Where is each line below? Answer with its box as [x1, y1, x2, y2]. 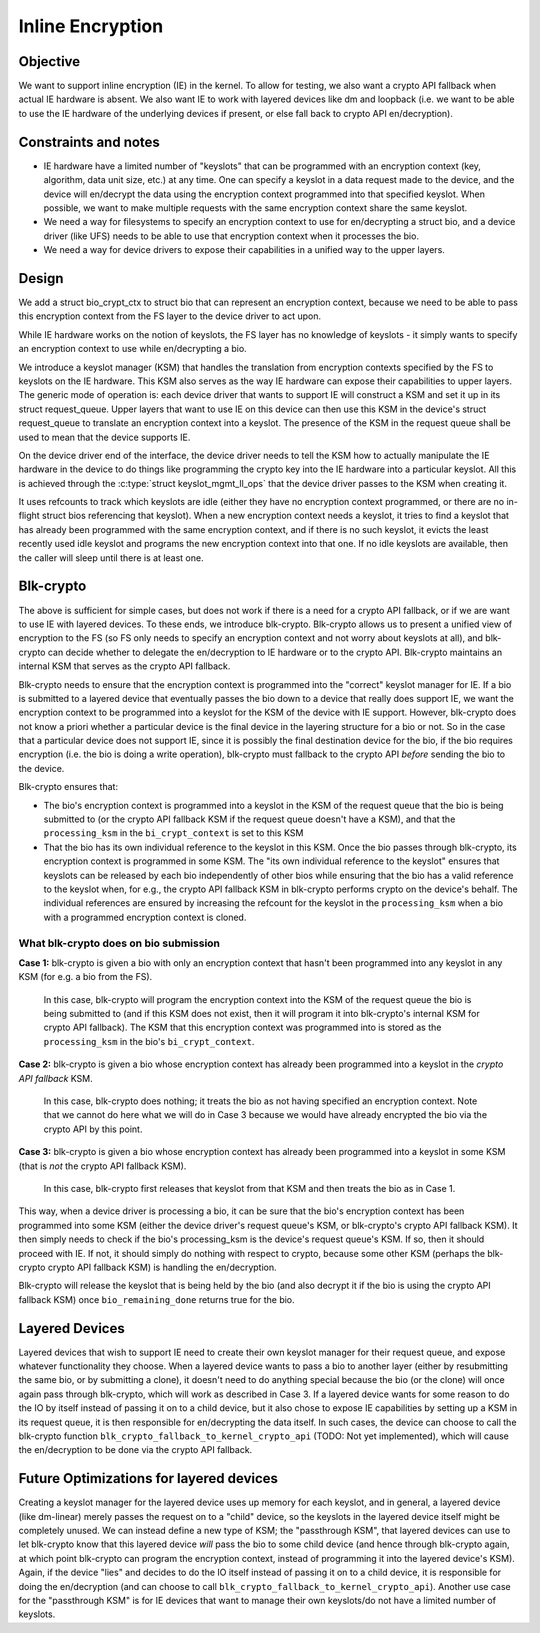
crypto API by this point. [43, 1123, 143, 1135]
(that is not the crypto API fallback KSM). [18, 1160, 187, 1172]
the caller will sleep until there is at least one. [18, 551, 204, 564]
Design [18, 270, 64, 287]
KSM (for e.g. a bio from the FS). [18, 971, 153, 983]
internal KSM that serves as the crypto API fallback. [18, 660, 231, 672]
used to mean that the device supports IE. [18, 431, 191, 443]
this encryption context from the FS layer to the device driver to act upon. [18, 310, 322, 322]
